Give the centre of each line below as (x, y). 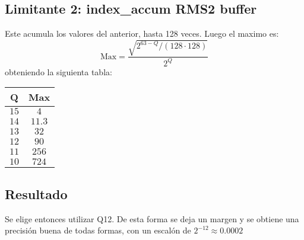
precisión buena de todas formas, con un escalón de (98, 230)
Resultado (36, 193)
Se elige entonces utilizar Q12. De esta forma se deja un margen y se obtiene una (152, 218)
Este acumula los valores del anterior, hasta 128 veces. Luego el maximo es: (142, 33)
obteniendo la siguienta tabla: (58, 71)
